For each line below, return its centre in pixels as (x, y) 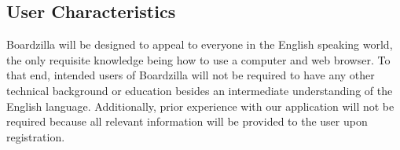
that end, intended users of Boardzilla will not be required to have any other (191, 75)
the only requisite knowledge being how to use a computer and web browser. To (198, 59)
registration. (36, 136)
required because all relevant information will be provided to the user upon (187, 121)
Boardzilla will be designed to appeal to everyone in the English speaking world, (200, 44)
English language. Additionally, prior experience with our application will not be (200, 106)
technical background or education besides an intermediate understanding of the (200, 90)
